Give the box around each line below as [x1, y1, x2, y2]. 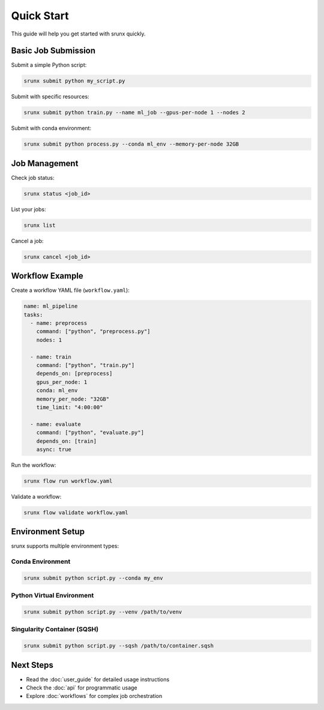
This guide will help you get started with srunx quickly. [11, 30, 146, 37]
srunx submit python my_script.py [23, 78, 125, 84]
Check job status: [11, 174, 55, 181]
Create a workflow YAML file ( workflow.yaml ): [11, 286, 130, 294]
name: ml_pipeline [23, 303, 78, 310]
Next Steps [11, 659, 53, 670]
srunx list [23, 221, 56, 229]
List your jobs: [11, 205, 46, 213]
